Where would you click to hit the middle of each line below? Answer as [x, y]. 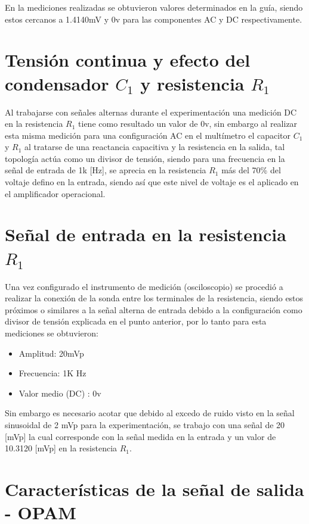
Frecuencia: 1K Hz [52, 373]
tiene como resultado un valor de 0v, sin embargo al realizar [188, 124]
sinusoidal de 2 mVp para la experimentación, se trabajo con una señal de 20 [145, 424]
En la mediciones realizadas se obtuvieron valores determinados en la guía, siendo [154, 7]
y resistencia [192, 83]
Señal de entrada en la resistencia [146, 234]
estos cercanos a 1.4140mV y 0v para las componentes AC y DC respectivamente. [154, 19]
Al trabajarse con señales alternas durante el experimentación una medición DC [151, 112]
